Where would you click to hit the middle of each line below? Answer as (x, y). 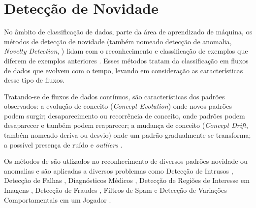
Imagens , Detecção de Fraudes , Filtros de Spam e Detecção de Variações (115, 190)
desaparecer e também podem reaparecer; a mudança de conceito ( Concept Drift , (126, 125)
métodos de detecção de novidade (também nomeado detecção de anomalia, (118, 41)
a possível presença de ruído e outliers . (63, 144)
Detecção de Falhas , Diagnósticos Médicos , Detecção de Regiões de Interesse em (127, 180)
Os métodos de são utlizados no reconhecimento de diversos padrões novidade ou (126, 161)
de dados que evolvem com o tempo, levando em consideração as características (124, 70)
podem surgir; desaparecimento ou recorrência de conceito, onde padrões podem (125, 115)
